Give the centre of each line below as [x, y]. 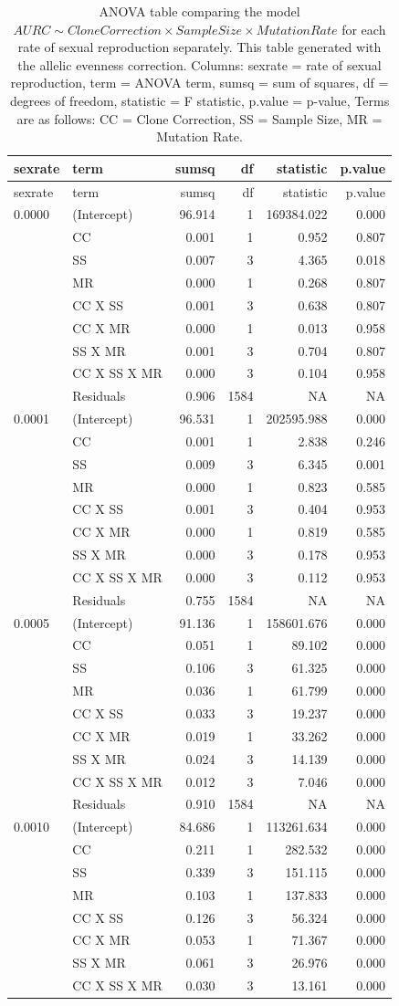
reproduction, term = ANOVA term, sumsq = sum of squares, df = [199, 83]
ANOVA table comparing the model [199, 11]
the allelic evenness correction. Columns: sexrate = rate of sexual [199, 64]
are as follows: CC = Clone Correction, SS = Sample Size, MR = [199, 118]
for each [364, 29]
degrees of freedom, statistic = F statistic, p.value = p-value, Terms [199, 100]
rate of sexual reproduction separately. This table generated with [199, 47]
